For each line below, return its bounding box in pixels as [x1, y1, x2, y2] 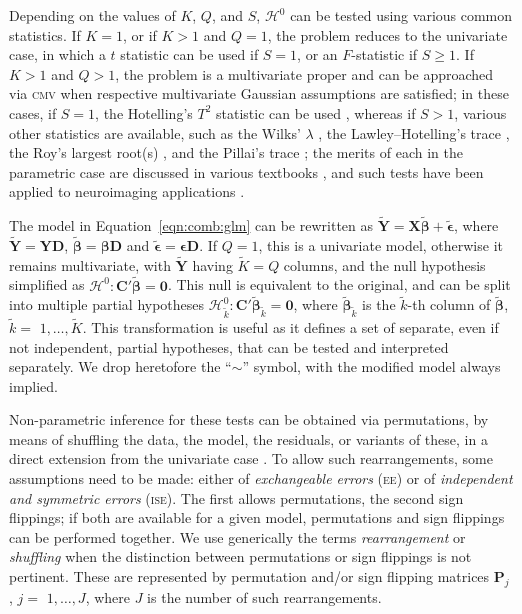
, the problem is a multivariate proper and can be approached [115, 63, 494, 84]
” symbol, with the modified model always [242, 356, 501, 377]
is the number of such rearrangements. [147, 586, 382, 607]
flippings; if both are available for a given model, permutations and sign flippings [9, 507, 505, 528]
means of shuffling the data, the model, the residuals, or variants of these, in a [9, 428, 488, 449]
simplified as [9, 274, 85, 295]
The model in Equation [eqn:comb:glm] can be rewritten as [9, 215, 373, 236]
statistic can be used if [120, 44, 259, 65]
